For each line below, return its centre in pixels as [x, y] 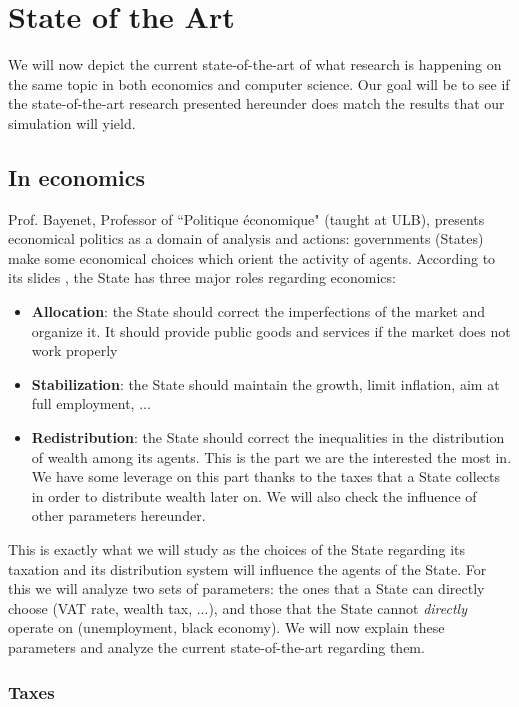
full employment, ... [91, 403]
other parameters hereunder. [118, 515]
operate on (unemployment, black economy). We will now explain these [226, 627]
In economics [77, 176]
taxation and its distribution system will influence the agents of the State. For [247, 568]
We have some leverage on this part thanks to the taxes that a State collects [266, 476]
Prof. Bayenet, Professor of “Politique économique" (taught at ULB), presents [246, 218]
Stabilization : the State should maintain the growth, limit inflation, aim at [265, 383]
